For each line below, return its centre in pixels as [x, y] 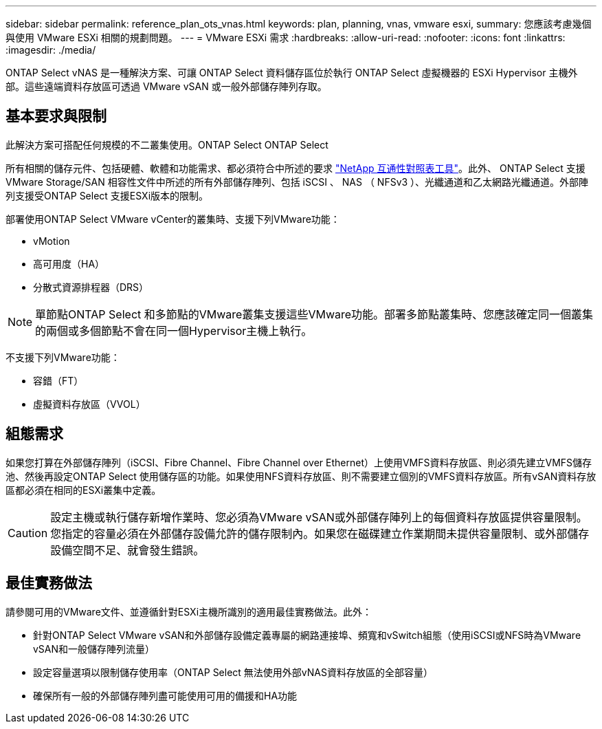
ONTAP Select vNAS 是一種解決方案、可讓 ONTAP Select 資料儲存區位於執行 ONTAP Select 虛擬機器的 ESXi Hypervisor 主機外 [292, 73]
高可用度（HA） [69, 263]
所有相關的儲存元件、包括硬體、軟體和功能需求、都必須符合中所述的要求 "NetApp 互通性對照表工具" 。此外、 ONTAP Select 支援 [296, 168]
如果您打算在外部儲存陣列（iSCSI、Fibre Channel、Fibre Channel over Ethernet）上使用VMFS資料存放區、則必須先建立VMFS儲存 [299, 462]
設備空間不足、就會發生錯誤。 [127, 550]
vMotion [52, 241]
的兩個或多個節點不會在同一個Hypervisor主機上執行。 [174, 330]
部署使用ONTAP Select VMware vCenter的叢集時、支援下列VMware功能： [173, 219]
